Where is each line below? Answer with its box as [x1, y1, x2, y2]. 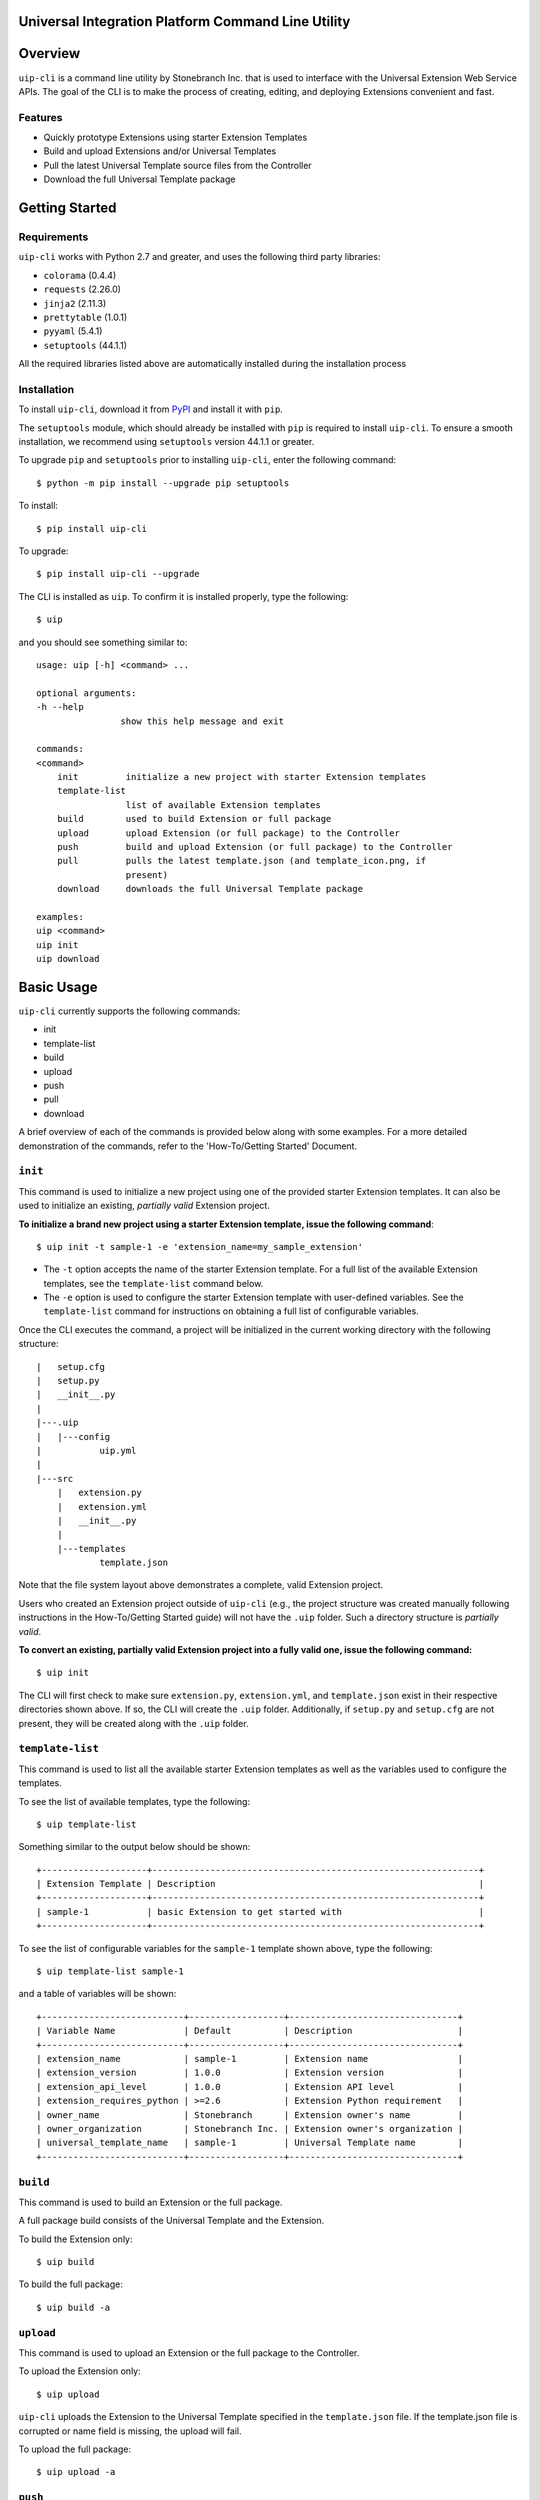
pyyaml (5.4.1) [43, 325, 103, 337]
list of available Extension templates [125, 799, 322, 810]
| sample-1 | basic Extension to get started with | [36, 1906, 485, 1917]
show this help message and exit [120, 715, 285, 727]
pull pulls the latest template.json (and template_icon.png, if [56, 855, 427, 867]
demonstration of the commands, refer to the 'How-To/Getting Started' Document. [18, 1140, 358, 1152]
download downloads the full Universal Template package [56, 883, 364, 895]
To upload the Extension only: [18, 2365, 141, 2377]
